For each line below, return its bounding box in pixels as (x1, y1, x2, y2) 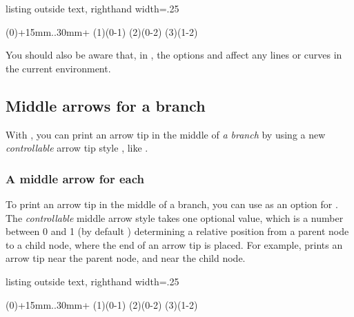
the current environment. (6, 61, 111, 75)
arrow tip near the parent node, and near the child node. (6, 251, 246, 265)
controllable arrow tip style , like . (6, 141, 148, 155)
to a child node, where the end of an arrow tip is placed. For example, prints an (6, 237, 343, 252)
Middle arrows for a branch (6, 94, 206, 116)
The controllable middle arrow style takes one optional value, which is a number (6, 210, 344, 225)
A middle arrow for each (6, 170, 145, 187)
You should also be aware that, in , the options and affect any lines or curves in (6, 48, 342, 62)
